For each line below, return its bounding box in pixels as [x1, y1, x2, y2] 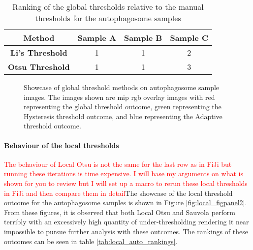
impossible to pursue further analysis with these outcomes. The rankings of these [4, 226, 248, 236]
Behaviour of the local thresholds [4, 140, 119, 150]
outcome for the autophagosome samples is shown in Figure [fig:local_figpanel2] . [4, 197, 247, 208]
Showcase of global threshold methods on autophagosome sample [24, 82, 220, 92]
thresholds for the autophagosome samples [35, 12, 181, 24]
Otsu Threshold [8, 61, 70, 72]
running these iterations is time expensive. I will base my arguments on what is [4, 168, 243, 179]
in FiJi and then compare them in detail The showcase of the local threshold [4, 187, 233, 198]
